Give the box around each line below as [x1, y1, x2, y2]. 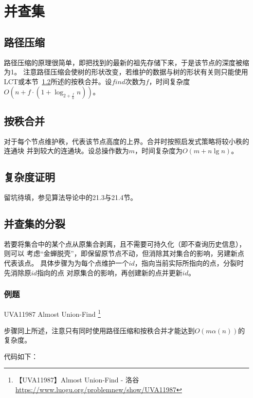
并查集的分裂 [4, 216, 65, 231]
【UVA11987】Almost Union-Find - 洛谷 [15, 375, 139, 385]
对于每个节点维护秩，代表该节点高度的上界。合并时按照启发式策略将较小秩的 [4, 136, 249, 146]
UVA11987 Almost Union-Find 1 [4, 308, 101, 319]
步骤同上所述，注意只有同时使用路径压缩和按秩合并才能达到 [4, 325, 195, 335]
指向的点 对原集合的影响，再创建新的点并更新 [37, 267, 182, 277]
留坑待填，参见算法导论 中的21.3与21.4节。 [4, 192, 137, 202]
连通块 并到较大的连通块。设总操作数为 [4, 145, 129, 156]
